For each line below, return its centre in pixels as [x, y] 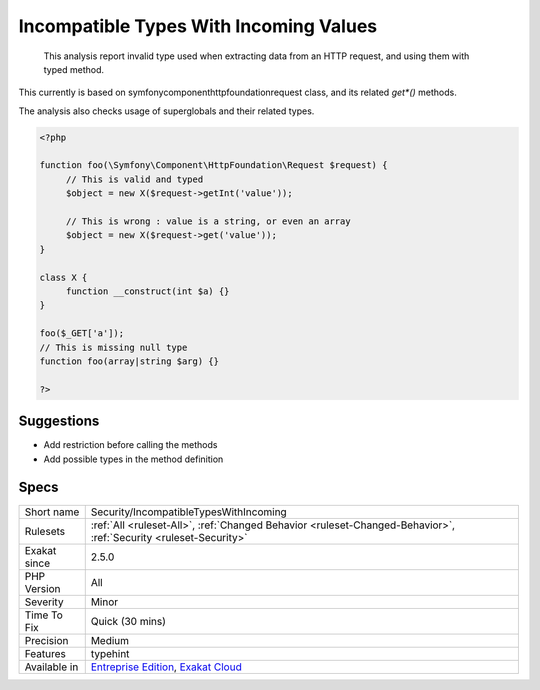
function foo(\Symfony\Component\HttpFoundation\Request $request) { [213, 165]
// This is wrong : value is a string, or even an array [208, 221]
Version [42, 588]
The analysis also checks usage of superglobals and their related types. [166, 111]
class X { [63, 277]
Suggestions [59, 421]
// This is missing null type [113, 347]
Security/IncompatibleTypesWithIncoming [188, 512]
